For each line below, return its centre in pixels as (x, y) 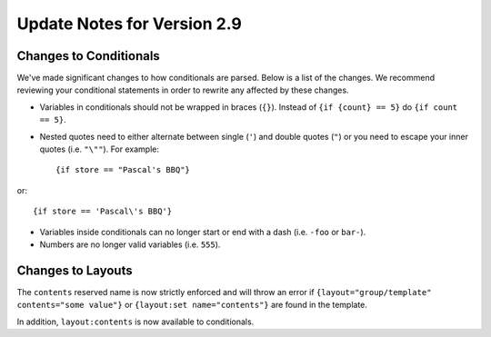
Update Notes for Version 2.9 (130, 24)
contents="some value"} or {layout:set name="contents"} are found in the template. (192, 305)
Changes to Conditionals (89, 56)
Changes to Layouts (75, 270)
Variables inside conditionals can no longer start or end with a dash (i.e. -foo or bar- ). (203, 232)
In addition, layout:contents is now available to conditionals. (135, 322)
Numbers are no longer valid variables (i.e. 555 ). (130, 244)
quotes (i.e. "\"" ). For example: (99, 149)
